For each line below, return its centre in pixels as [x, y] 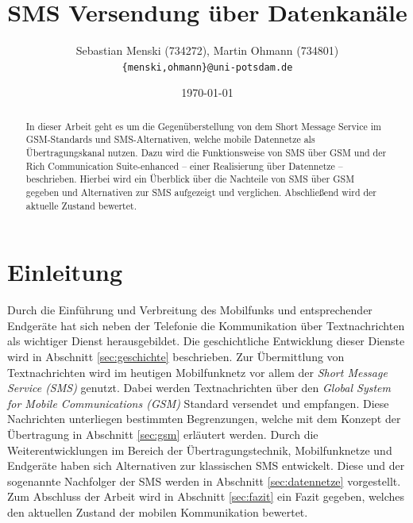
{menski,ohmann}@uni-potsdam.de [207, 67]
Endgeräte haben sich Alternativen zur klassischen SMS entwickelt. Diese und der [206, 465]
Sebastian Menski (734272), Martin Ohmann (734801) [207, 50]
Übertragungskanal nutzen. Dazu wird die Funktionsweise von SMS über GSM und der [206, 153]
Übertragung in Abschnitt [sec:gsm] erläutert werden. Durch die [163, 435]
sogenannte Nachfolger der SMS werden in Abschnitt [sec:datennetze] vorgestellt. [204, 481]
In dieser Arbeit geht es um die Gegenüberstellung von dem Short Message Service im [203, 126]
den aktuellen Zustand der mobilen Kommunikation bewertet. [158, 512]
